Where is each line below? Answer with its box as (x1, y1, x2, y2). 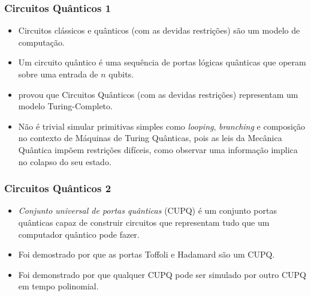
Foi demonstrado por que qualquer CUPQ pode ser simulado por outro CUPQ (18, 268, 307, 280)
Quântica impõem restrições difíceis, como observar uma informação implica (18, 143, 298, 156)
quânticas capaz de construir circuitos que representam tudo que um (18, 216, 270, 228)
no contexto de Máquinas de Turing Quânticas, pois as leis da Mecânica (18, 131, 282, 144)
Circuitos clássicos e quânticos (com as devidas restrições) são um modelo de (18, 24, 300, 37)
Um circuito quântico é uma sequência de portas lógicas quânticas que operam (18, 56, 306, 68)
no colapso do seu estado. (18, 155, 111, 168)
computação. (18, 35, 65, 48)
